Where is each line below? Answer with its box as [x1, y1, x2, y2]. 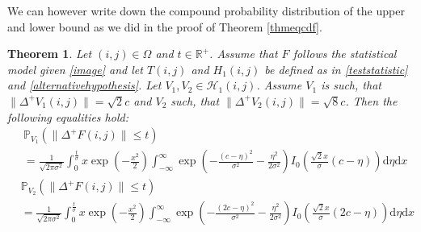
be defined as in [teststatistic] [264, 60, 408, 77]
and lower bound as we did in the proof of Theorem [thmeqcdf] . [7, 18, 322, 35]
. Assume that [209, 45, 278, 62]
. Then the [345, 92, 398, 109]
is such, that [321, 77, 381, 93]
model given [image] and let [7, 60, 143, 77]
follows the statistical [293, 45, 397, 62]
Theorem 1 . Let [7, 45, 92, 62]
